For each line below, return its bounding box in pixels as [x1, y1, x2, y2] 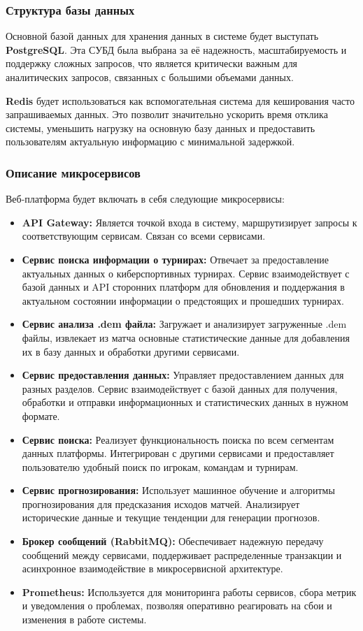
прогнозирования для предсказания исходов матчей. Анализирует [22, 496, 300, 511]
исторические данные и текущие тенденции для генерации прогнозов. [22, 510, 320, 525]
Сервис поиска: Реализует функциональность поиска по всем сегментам [22, 432, 334, 447]
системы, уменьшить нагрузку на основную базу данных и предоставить [6, 120, 315, 135]
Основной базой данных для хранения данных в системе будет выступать [6, 29, 319, 43]
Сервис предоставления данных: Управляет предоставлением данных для [22, 368, 344, 382]
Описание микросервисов [6, 164, 141, 181]
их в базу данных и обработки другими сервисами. [22, 344, 240, 358]
